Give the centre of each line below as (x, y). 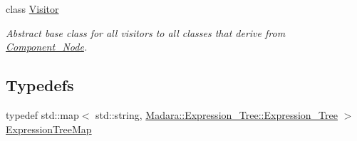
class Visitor (32, 9)
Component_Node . (47, 47)
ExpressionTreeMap (49, 129)
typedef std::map (42, 114)
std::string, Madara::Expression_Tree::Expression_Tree (217, 114)
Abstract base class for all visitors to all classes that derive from (146, 32)
